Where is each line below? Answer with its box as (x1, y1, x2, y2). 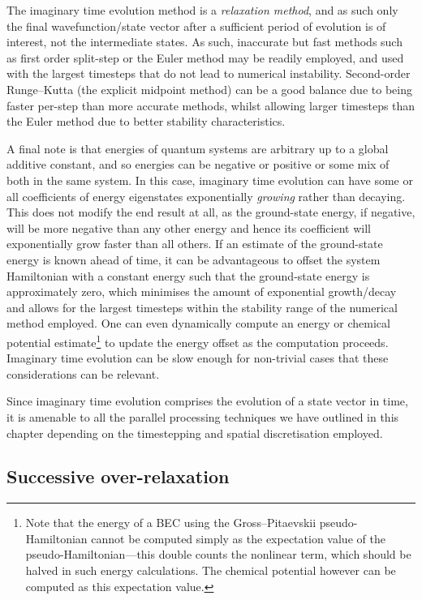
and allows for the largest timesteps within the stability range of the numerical (6, 298, 398, 315)
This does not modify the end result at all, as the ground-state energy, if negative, (6, 204, 416, 221)
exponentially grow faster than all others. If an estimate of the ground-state (6, 235, 383, 252)
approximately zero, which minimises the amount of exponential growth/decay (6, 283, 397, 300)
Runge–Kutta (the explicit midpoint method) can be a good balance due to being (6, 80, 412, 97)
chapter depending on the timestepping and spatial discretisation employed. (6, 424, 383, 441)
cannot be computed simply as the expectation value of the (91, 529, 385, 546)
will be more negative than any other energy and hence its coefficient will (6, 219, 371, 236)
